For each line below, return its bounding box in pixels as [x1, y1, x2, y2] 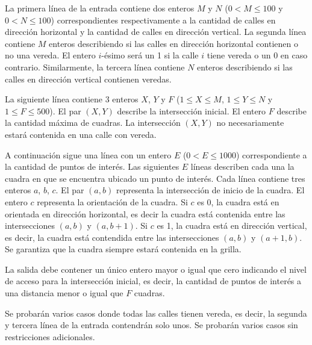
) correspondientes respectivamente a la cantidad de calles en [51, 13, 276, 26]
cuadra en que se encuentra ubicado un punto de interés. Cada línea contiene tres [5, 172, 305, 184]
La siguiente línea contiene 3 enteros [5, 93, 139, 105]
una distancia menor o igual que [5, 287, 123, 299]
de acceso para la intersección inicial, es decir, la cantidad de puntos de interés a [5, 275, 302, 287]
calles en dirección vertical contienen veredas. [5, 72, 172, 85]
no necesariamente [216, 116, 284, 129]
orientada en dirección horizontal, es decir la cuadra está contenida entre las [5, 207, 285, 220]
